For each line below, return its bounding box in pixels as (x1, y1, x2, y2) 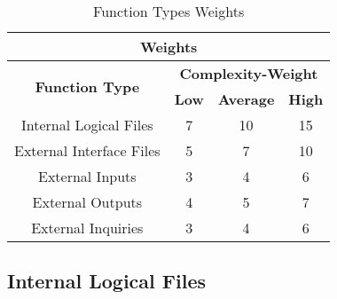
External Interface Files (14, 140, 161, 161)
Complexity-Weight (179, 63, 318, 83)
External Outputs (32, 192, 143, 212)
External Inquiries (31, 217, 144, 238)
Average (217, 89, 275, 109)
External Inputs (38, 166, 137, 186)
